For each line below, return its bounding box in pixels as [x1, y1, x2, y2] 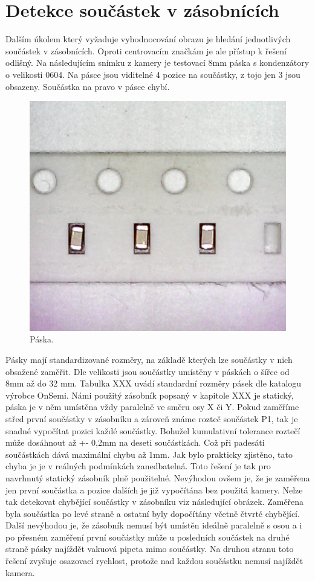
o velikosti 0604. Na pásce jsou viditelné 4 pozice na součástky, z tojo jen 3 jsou [5, 68, 300, 80]
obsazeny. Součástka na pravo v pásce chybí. [5, 80, 170, 92]
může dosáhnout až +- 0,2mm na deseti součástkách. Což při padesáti [5, 436, 265, 449]
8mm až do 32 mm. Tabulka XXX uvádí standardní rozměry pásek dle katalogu [5, 377, 302, 390]
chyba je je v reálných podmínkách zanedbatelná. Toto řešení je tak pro [5, 460, 271, 472]
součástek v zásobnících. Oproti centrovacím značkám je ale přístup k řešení [5, 44, 287, 57]
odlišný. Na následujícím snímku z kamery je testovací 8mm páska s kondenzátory [5, 56, 310, 69]
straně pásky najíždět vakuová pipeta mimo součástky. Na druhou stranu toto [5, 542, 294, 555]
